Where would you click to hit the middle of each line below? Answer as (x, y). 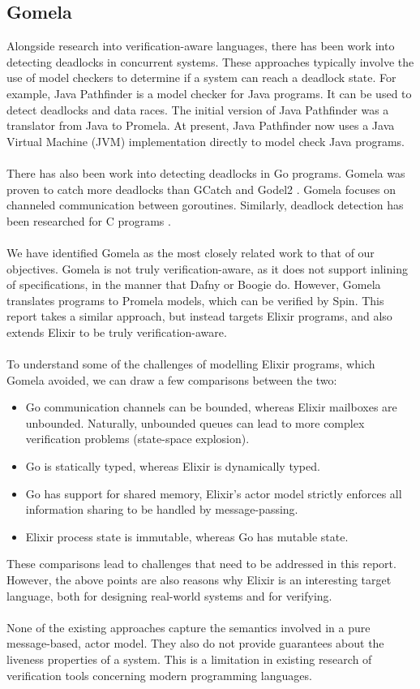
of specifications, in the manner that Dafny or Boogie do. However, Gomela (194, 284)
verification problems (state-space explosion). (137, 439)
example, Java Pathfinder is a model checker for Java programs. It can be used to (209, 93)
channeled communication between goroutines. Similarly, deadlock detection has (205, 205)
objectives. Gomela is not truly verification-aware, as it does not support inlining (207, 268)
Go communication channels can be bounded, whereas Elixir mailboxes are (211, 407)
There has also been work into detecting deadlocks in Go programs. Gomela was (206, 172)
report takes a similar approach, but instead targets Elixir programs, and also (199, 316)
